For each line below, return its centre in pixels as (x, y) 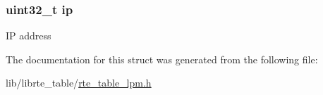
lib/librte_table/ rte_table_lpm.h (79, 83)
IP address (29, 36)
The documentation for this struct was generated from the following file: (162, 59)
